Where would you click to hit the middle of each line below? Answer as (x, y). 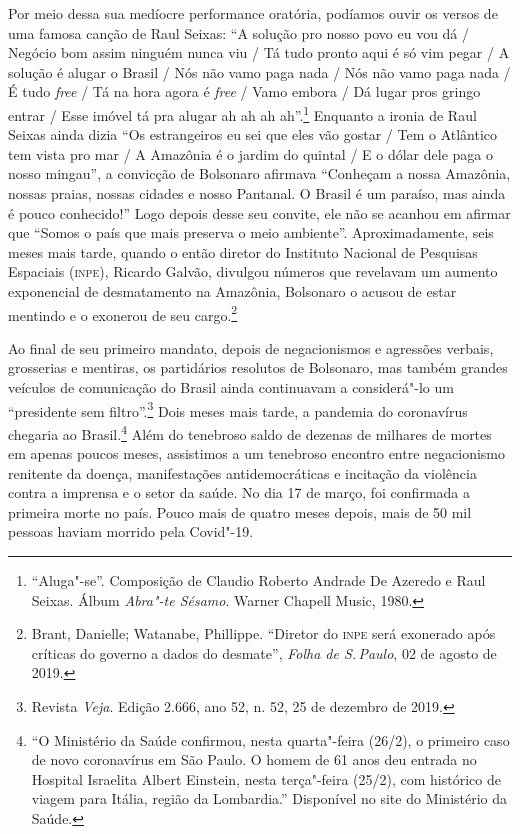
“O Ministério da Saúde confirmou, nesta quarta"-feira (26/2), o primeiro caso (270, 739)
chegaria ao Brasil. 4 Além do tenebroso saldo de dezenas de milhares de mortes (250, 432)
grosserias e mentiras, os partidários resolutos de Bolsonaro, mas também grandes (258, 367)
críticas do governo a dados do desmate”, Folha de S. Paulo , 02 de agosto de (264, 652)
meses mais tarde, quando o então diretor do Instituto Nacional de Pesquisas (243, 251)
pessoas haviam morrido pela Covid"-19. (131, 531)
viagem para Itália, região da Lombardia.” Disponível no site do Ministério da (269, 798)
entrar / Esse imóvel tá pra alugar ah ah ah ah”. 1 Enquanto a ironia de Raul (242, 113)
